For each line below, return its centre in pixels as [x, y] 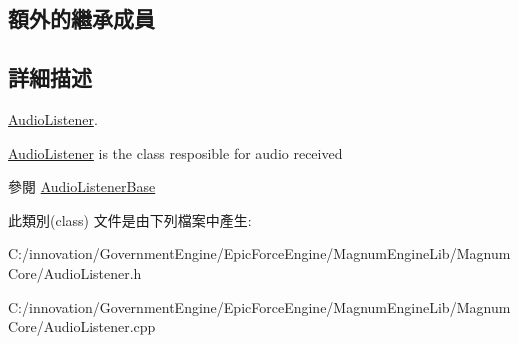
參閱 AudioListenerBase [82, 186]
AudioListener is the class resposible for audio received [175, 152]
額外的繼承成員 [81, 18]
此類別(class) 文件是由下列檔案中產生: [130, 219]
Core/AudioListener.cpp [82, 326]
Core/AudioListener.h [75, 272]
